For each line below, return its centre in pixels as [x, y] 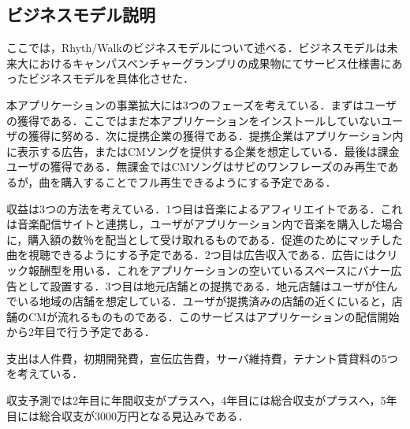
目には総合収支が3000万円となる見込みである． [128, 415]
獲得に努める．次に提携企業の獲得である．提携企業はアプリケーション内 [216, 136]
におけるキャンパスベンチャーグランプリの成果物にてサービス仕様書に [210, 63]
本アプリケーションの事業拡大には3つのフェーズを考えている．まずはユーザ [202, 104]
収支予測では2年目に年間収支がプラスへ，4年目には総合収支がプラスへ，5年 [202, 400]
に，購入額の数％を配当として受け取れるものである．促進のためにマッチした [205, 239]
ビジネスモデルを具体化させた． [111, 78]
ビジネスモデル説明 [81, 15]
